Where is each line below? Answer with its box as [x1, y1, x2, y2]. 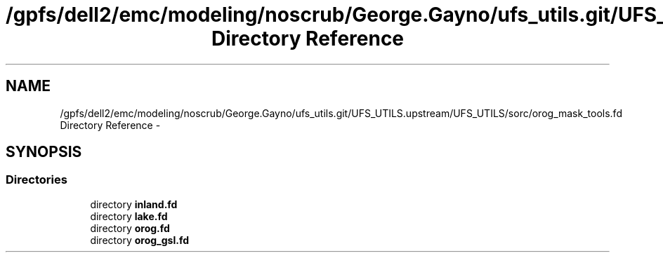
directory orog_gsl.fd [90, 233, 189, 246]
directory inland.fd [90, 198, 178, 210]
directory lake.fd [90, 210, 168, 222]
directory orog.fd [90, 222, 170, 234]
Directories [6, 172, 67, 187]
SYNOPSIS [6, 143, 82, 161]
